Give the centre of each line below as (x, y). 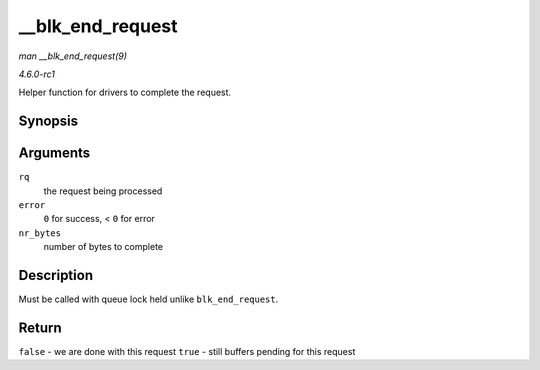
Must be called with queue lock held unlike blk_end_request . (148, 299)
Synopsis (48, 121)
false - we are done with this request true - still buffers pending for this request (187, 352)
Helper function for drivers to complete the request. (125, 92)
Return (40, 327)
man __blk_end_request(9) (73, 56)
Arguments (54, 153)
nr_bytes (40, 233)
